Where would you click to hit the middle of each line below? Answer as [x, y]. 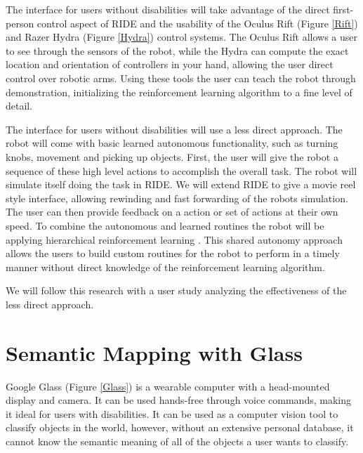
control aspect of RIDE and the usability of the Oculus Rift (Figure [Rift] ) [197, 23]
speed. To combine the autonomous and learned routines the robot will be [165, 225]
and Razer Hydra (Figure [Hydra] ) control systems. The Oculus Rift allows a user [182, 37]
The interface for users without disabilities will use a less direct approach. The [174, 129]
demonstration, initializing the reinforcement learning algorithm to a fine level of [179, 92]
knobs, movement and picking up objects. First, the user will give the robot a [172, 156]
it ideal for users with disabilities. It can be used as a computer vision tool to [172, 413]
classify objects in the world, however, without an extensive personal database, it [180, 427]
